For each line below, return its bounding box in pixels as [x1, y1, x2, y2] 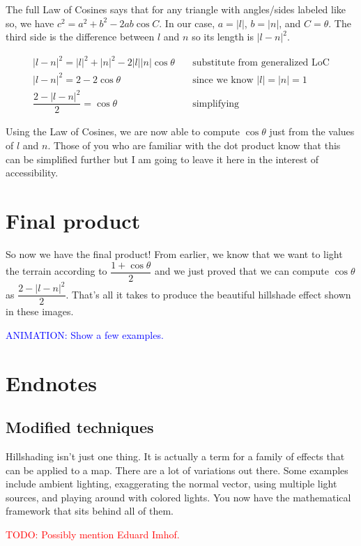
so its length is [192, 29, 254, 44]
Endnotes [6, 368, 97, 397]
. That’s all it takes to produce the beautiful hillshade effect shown [66, 287, 351, 301]
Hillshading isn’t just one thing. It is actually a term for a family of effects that [6, 448, 345, 463]
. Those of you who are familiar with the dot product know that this [47, 138, 341, 153]
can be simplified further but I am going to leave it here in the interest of [6, 151, 319, 166]
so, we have [6, 15, 54, 30]
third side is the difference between [6, 29, 155, 44]
